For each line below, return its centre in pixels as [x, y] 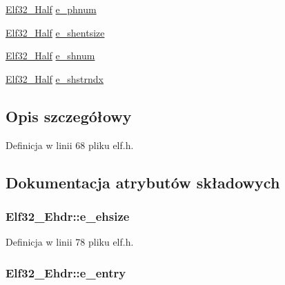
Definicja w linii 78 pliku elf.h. [70, 242]
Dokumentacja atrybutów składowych [143, 182]
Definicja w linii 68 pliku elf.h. [70, 145]
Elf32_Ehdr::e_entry [66, 272]
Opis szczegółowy [69, 116]
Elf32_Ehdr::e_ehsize [68, 216]
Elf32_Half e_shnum [50, 56]
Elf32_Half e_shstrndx [55, 78]
